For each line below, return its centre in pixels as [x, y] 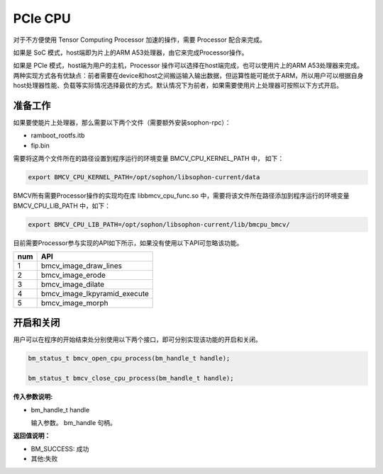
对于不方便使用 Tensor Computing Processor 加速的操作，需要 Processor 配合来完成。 [139, 40]
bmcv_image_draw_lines [81, 266]
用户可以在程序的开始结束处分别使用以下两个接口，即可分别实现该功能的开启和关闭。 [137, 339]
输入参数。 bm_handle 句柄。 [74, 422]
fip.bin [40, 145]
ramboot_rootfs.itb [58, 135]
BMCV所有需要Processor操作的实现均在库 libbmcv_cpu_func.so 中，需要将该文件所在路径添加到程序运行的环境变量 [181, 196]
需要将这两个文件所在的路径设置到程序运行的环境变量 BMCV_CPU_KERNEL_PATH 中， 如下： [149, 159]
